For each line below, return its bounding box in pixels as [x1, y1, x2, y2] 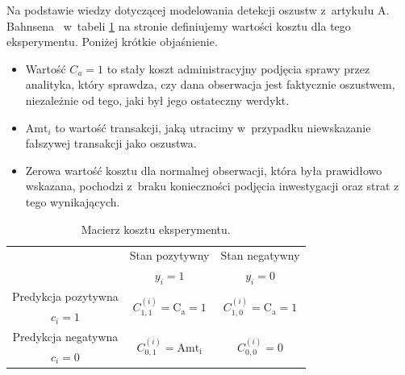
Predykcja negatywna [12, 327, 119, 344]
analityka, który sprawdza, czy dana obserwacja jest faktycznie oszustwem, [25, 76, 395, 93]
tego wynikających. [25, 193, 120, 210]
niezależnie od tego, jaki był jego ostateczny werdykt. [25, 91, 290, 108]
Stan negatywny [220, 247, 300, 264]
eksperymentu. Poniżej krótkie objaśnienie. [6, 33, 218, 50]
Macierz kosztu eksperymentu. [81, 220, 231, 237]
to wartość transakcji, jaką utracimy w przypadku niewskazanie [55, 119, 371, 135]
